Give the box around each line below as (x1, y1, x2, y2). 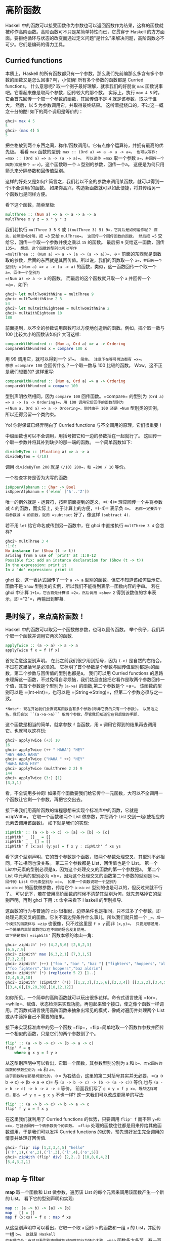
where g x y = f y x (14, 1050, 58, 1055)
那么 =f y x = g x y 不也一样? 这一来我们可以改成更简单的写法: (12, 1092, 145, 1098)
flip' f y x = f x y (5, 1106, 49, 1111)
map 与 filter (5, 1175, 45, 1183)
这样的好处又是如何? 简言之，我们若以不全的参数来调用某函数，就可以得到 (5, 178, 160, 185)
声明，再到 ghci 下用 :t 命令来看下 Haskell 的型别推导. (9, 897, 123, 903)
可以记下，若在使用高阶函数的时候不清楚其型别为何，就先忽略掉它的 (15, 891, 157, 897)
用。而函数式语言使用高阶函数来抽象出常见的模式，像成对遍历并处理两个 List (5, 1007, 165, 1013)
